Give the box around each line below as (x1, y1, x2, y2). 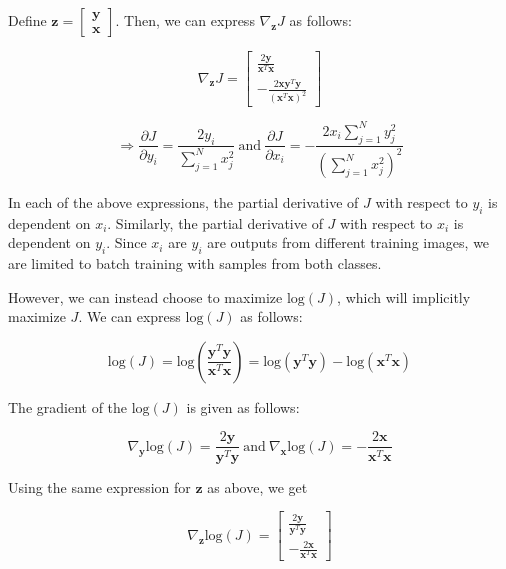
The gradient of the (8, 396, 128, 417)
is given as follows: (186, 396, 300, 417)
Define (8, 10, 47, 30)
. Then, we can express (115, 10, 255, 30)
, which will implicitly (337, 286, 471, 307)
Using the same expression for (8, 476, 191, 497)
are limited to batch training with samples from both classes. (8, 253, 382, 274)
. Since (106, 232, 147, 253)
